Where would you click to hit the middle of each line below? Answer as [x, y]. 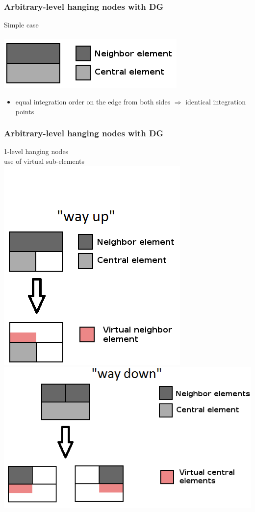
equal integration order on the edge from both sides [93, 102]
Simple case [21, 25]
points [25, 111]
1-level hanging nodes [36, 151]
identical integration [216, 102]
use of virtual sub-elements [44, 161]
